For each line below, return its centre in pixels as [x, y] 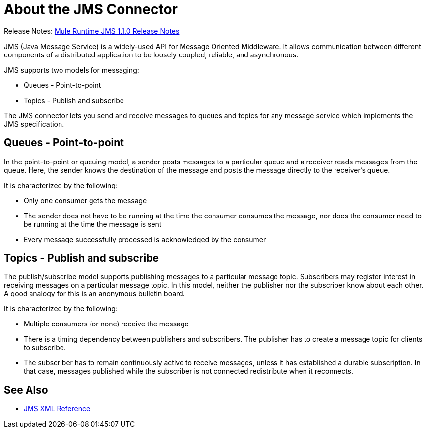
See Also [26, 390]
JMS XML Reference [57, 409]
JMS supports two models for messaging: [72, 70]
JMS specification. [34, 124]
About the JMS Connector [91, 9]
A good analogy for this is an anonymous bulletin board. [94, 294]
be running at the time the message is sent [93, 224]
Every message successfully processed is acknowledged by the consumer [145, 239]
